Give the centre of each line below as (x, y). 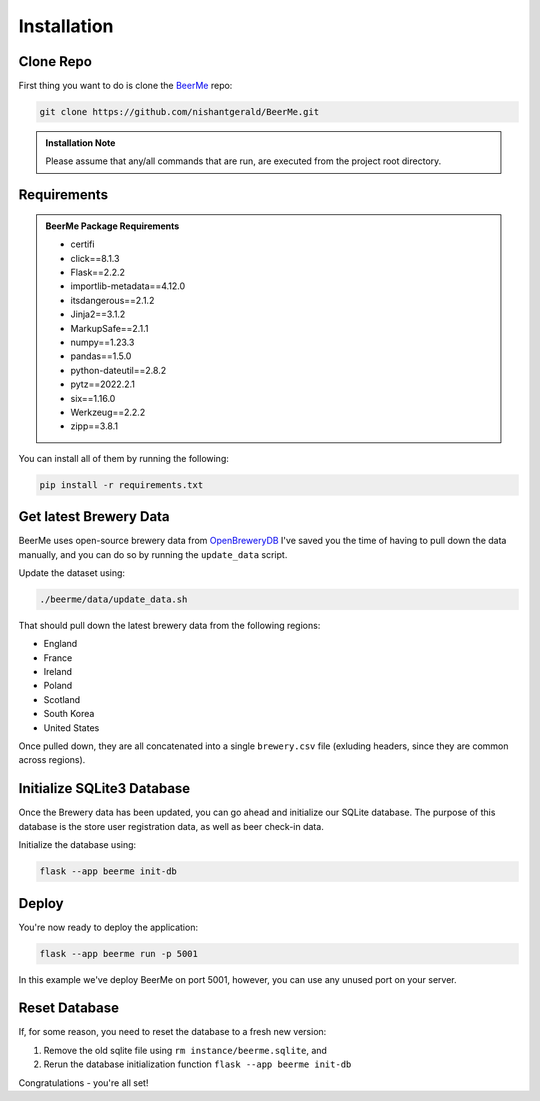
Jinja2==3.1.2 (98, 314)
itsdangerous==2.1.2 (112, 300)
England (60, 644)
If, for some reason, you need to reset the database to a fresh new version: (172, 1032)
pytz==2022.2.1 (102, 384)
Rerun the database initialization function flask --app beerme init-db (197, 1064)
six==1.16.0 (93, 398)
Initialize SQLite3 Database (104, 788)
